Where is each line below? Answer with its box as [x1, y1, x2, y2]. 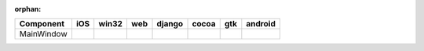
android [246, 19, 276, 29]
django [156, 19, 184, 29]
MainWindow [19, 29, 68, 39]
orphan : [14, 5, 42, 13]
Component [19, 19, 65, 29]
